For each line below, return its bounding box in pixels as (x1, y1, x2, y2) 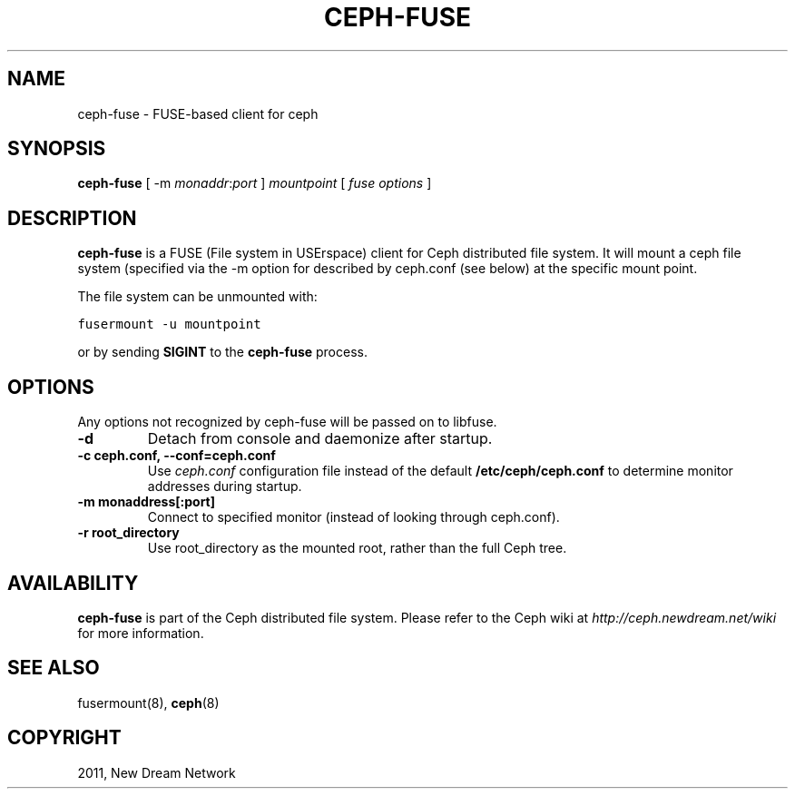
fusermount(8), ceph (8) (77, 694, 220, 711)
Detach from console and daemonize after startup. (147, 429, 493, 448)
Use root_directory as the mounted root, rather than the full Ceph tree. (147, 540, 567, 556)
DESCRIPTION (7, 206, 137, 230)
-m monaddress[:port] (77, 494, 216, 510)
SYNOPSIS (7, 137, 106, 161)
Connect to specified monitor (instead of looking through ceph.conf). (147, 509, 560, 526)
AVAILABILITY (7, 571, 139, 595)
